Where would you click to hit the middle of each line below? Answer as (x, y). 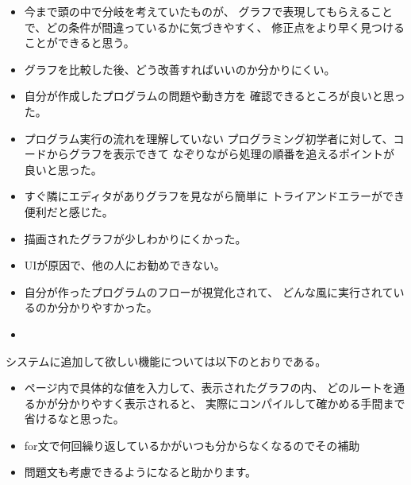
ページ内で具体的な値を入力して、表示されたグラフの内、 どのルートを (209, 388)
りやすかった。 (119, 307)
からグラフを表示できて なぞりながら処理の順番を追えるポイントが (221, 154)
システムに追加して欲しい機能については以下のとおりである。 (166, 361)
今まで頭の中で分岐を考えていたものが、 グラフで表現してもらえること (208, 11)
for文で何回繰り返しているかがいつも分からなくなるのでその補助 (192, 445)
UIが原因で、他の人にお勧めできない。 (125, 265)
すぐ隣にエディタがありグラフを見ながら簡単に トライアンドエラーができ (214, 196)
